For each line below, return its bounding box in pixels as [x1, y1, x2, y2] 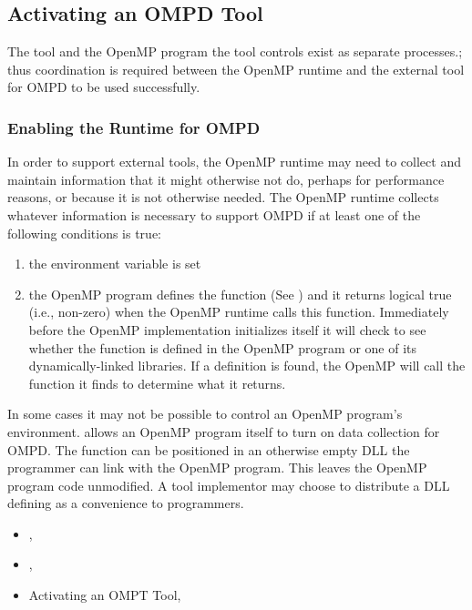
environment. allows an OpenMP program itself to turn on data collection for [7, 422, 440, 441]
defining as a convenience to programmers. [7, 493, 244, 513]
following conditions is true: [7, 223, 161, 242]
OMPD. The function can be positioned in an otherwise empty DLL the [7, 440, 410, 459]
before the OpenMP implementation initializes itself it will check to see [28, 320, 426, 339]
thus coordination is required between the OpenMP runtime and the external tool [7, 59, 465, 78]
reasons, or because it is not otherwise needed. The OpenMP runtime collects [7, 188, 439, 207]
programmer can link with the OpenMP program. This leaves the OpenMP [7, 458, 427, 477]
